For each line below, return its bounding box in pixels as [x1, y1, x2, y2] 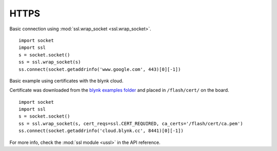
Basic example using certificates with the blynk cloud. [9, 78, 124, 84]
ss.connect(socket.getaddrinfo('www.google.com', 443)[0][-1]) [18, 66, 181, 72]
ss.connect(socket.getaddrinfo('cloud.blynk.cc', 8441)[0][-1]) [18, 128, 184, 134]
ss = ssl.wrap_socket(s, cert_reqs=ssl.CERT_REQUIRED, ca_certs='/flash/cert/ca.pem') [18, 121, 243, 126]
